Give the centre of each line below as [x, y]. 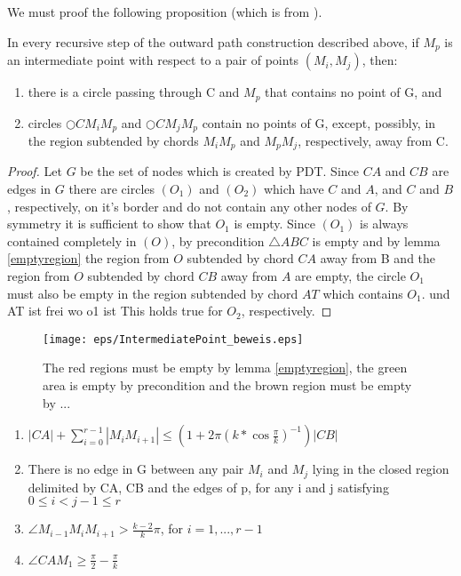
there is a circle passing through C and [134, 92]
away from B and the [378, 258]
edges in [29, 188]
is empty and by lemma [376, 240]
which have [294, 188]
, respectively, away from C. [373, 140]
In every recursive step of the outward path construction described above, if [213, 41]
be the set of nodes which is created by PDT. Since [220, 171]
